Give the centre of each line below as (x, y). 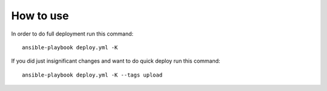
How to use (40, 16)
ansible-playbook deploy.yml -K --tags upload (92, 75)
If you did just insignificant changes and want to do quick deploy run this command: (116, 61)
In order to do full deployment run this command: (72, 34)
